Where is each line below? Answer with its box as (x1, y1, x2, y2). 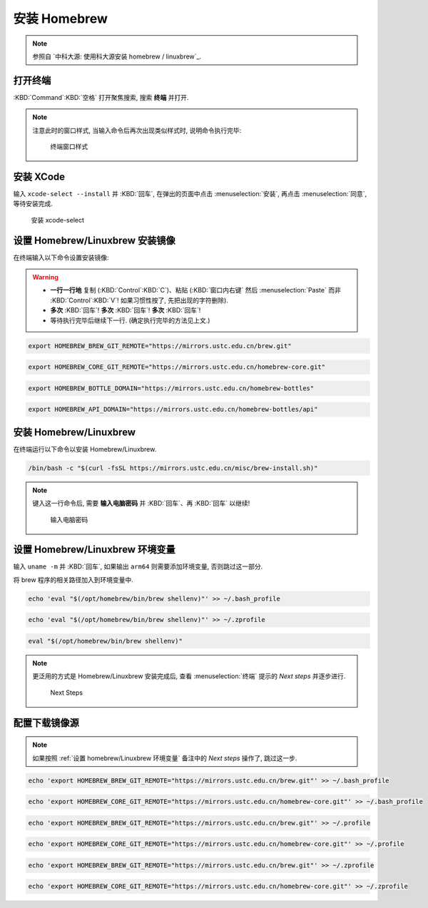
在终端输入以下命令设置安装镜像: (13, 253, 110, 262)
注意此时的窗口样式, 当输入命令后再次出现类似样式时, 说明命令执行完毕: (32, 126, 242, 135)
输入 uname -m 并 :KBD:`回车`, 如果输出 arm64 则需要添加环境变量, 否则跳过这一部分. (13, 562, 263, 571)
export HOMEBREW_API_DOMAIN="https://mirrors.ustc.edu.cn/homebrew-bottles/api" (28, 405, 318, 414)
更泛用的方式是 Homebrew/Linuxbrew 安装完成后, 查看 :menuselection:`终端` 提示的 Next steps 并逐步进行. (32, 672, 346, 680)
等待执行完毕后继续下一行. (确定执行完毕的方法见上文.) (50, 316, 210, 325)
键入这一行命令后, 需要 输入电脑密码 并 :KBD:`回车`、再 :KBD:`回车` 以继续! (32, 499, 250, 508)
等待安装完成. (13, 200, 53, 208)
